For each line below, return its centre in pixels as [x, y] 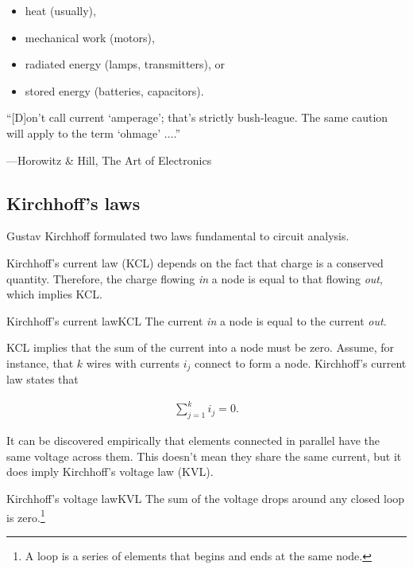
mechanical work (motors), [90, 37]
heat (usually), [60, 10]
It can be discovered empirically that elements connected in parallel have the [193, 440]
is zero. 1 [26, 516]
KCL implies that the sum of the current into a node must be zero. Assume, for [200, 347]
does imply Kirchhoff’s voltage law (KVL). [110, 472]
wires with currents [133, 362]
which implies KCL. [54, 294]
